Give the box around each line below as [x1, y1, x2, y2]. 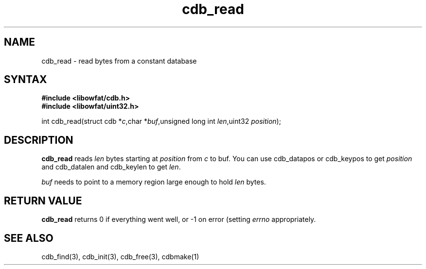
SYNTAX [4, 73, 47, 86]
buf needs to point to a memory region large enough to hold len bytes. [41, 178, 266, 186]
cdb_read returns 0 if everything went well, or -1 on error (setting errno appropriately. [41, 215, 316, 224]
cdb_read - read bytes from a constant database [41, 56, 197, 65]
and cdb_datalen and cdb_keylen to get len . [41, 163, 181, 171]
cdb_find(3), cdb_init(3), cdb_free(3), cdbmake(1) [41, 252, 199, 261]
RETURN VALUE [4, 194, 82, 207]
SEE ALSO [4, 232, 53, 244]
